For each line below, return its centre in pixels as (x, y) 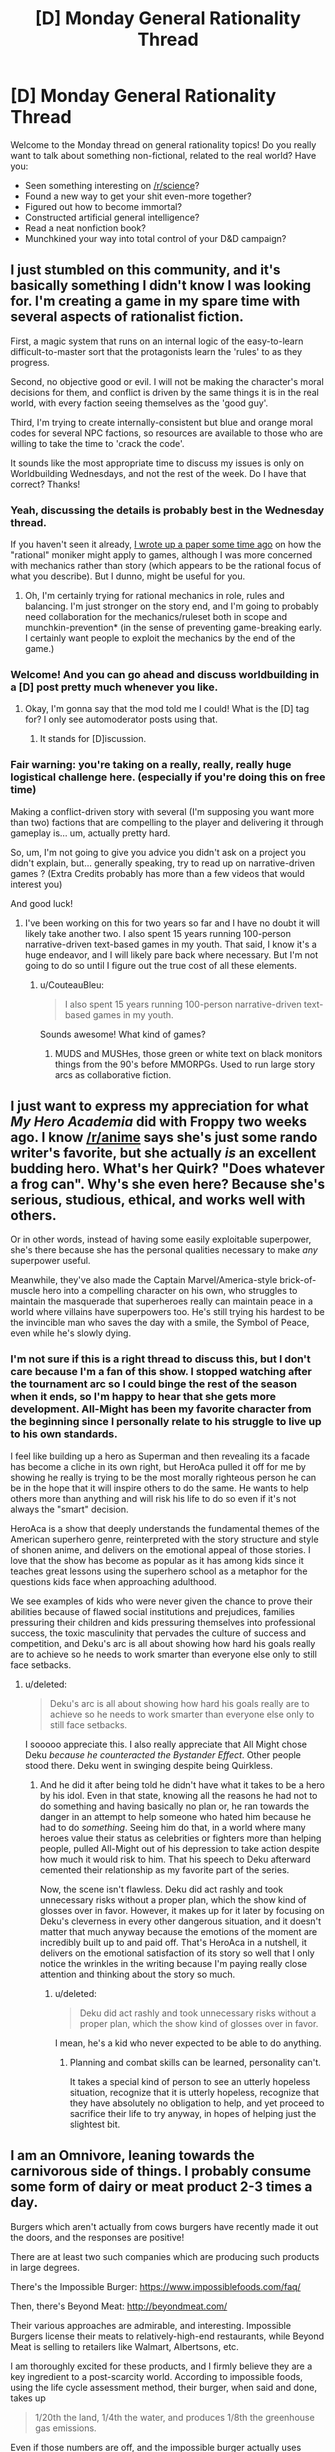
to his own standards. (64, 1434)
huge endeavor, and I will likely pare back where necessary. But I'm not (171, 954)
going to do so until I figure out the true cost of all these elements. (161, 965)
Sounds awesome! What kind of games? (123, 1034)
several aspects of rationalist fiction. (127, 317)
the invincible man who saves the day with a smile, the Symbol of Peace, (160, 1323)
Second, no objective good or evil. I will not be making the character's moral (167, 381)
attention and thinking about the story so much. (137, 1974)
